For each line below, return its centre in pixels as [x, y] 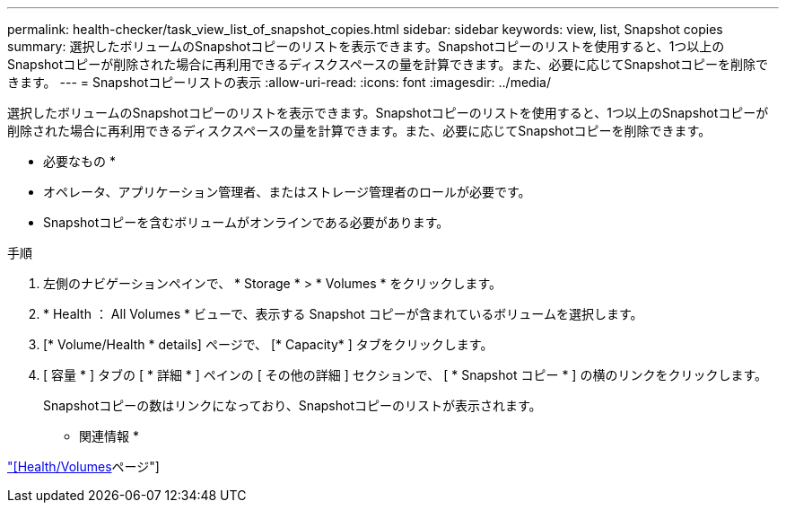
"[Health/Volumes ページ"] [83, 466]
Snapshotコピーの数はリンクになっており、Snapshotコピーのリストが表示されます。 [293, 405]
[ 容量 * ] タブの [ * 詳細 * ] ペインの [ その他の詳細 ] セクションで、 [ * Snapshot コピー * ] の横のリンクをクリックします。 [405, 375]
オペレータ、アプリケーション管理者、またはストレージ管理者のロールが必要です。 [287, 192]
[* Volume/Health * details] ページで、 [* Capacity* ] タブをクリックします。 [268, 344]
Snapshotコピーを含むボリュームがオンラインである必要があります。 [246, 222]
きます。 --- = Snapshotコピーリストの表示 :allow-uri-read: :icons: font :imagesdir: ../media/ [279, 82]
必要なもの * [79, 161]
